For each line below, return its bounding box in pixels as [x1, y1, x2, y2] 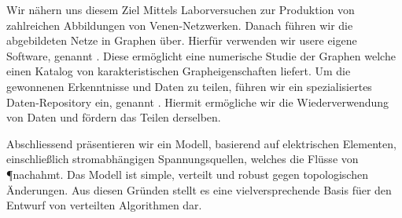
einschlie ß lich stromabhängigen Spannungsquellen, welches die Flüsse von [6, 151, 359, 167]
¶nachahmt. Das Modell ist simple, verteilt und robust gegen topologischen [6, 165, 368, 182]
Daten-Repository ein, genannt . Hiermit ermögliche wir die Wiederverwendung [6, 93, 389, 110]
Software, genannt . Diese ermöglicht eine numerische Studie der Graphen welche [6, 47, 396, 64]
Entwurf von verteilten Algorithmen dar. [6, 197, 202, 213]
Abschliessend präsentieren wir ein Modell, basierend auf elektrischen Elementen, [6, 135, 396, 151]
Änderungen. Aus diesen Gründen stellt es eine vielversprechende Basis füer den [6, 181, 392, 198]
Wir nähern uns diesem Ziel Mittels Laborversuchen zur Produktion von [6, 2, 355, 17]
